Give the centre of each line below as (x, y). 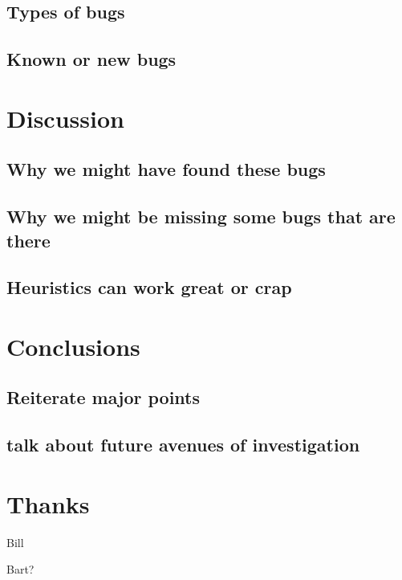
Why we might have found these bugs (166, 169)
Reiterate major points (104, 397)
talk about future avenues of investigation (183, 445)
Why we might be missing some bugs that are (201, 216)
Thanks (48, 503)
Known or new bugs (91, 59)
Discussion (65, 118)
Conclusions (73, 346)
